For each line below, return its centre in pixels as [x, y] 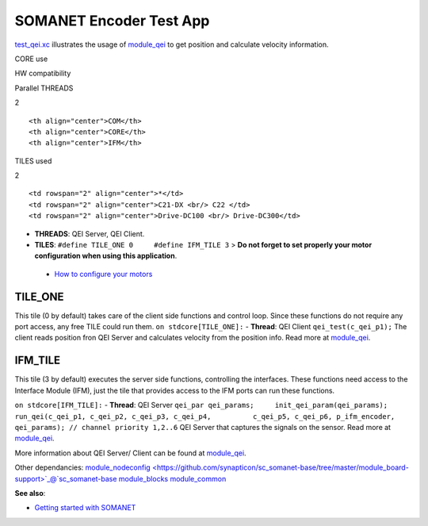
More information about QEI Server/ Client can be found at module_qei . [130, 453]
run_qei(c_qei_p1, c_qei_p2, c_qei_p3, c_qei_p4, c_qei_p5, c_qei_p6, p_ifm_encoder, [205, 416]
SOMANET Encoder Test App [112, 21]
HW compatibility [43, 73]
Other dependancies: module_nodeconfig [82, 467]
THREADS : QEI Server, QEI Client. [90, 233]
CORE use [31, 59]
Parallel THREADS [44, 88]
